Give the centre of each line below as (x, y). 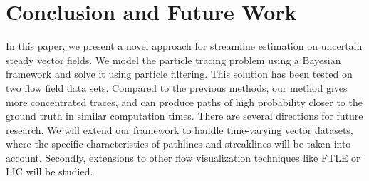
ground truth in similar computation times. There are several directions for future (184, 116)
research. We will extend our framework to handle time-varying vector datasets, (180, 129)
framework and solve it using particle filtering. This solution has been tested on (179, 74)
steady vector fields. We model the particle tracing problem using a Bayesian (173, 60)
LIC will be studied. (50, 171)
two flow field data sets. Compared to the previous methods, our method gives (177, 87)
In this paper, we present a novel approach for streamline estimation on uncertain (184, 46)
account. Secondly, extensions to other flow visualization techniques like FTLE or (183, 157)
